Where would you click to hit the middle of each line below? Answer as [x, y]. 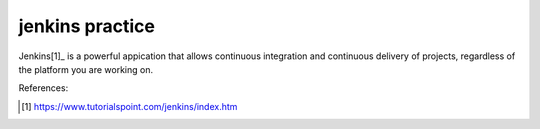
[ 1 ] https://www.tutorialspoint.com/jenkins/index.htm [129, 106]
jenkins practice [86, 26]
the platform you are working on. [86, 69]
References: [43, 88]
